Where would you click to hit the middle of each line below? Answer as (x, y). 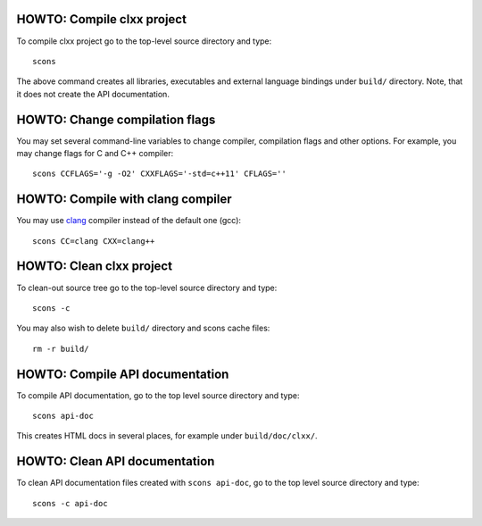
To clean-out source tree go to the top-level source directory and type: (147, 288)
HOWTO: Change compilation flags (116, 119)
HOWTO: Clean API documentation (116, 461)
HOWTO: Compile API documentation (123, 374)
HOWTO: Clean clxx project (95, 267)
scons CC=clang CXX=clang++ (94, 241)
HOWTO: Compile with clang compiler (124, 200)
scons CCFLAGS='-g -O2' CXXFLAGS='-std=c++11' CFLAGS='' (160, 174)
